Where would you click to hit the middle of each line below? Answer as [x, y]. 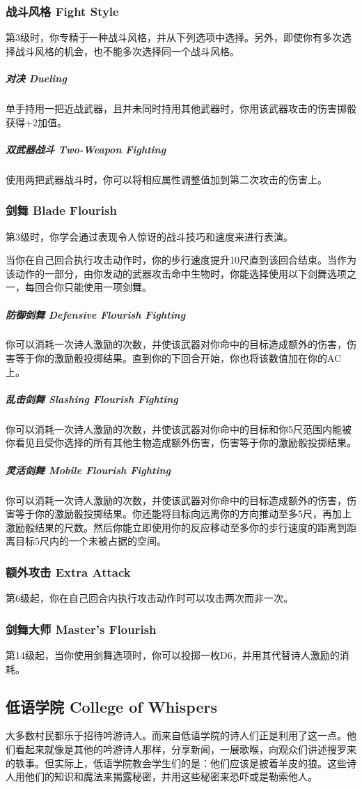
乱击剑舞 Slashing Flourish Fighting [92, 399]
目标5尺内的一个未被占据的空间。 [90, 541]
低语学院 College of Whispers [111, 706]
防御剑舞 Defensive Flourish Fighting [96, 314]
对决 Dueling [36, 78]
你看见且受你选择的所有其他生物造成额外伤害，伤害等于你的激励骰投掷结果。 [181, 442]
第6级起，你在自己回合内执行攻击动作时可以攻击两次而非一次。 [149, 598]
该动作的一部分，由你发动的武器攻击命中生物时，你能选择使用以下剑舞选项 [176, 273]
